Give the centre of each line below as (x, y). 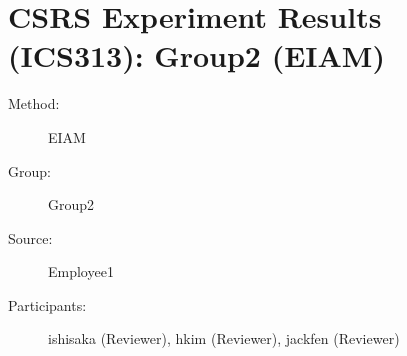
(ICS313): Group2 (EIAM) (196, 55)
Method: (34, 103)
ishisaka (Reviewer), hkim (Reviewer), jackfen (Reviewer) (224, 338)
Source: (30, 237)
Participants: (47, 304)
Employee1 (81, 271)
